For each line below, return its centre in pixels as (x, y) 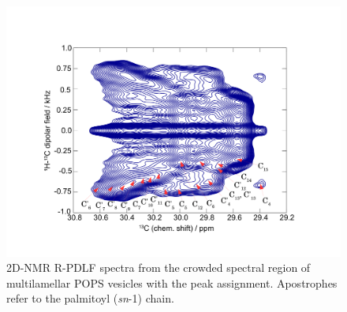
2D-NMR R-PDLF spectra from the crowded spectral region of (159, 267)
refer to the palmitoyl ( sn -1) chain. (90, 298)
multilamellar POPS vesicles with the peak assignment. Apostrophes (172, 282)
